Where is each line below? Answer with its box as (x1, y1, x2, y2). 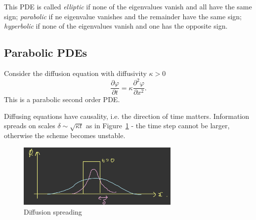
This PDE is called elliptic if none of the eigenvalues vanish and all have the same (4, 1, 252, 11)
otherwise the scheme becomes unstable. (4, 130, 126, 141)
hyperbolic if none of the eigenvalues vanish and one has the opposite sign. (4, 21, 228, 31)
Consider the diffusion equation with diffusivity (4, 68, 147, 78)
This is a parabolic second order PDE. (4, 94, 120, 105)
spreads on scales (4, 120, 55, 131)
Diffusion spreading (24, 207, 82, 217)
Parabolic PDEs (4, 45, 87, 60)
